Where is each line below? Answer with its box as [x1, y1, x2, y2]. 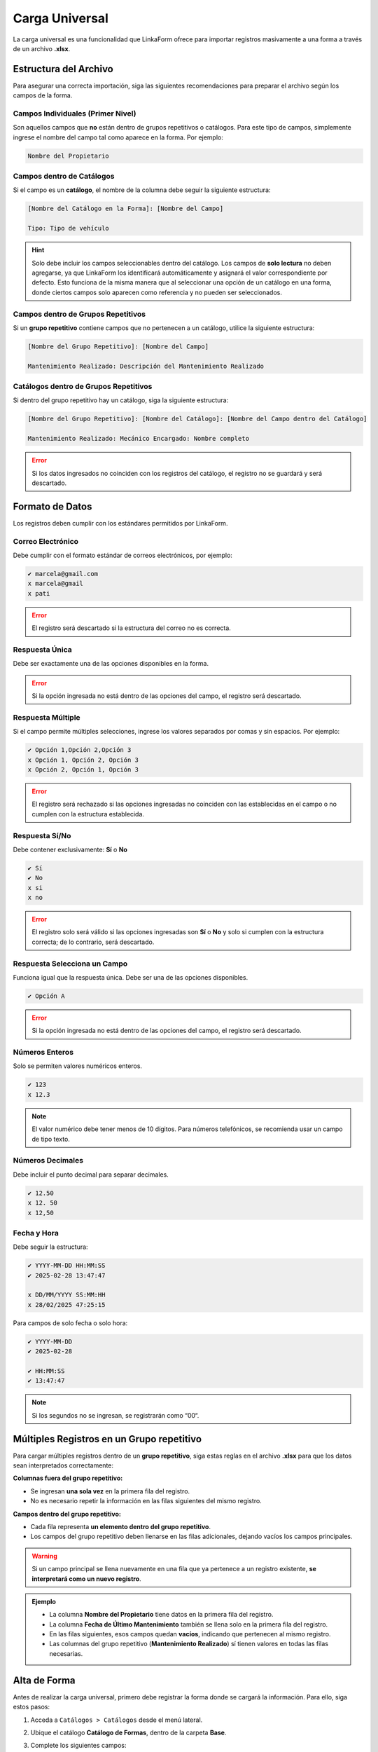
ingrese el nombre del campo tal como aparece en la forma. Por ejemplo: [13, 133, 223, 142]
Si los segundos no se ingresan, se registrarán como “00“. [31, 1411, 199, 1419]
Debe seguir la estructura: [13, 1243, 88, 1251]
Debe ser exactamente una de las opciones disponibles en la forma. [13, 659, 209, 668]
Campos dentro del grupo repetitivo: [13, 1510, 122, 1518]
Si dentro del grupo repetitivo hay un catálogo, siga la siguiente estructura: [13, 396, 229, 404]
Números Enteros [13, 1048, 73, 1058]
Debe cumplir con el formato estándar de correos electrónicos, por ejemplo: [13, 551, 232, 560]
